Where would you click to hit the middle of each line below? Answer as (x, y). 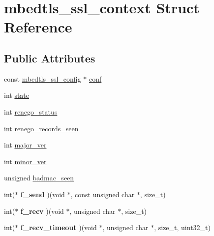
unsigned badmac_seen (39, 178)
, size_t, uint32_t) (182, 227)
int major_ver (25, 145)
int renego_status (31, 111)
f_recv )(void (42, 211)
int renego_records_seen (41, 128)
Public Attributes (50, 58)
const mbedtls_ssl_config (43, 78)
